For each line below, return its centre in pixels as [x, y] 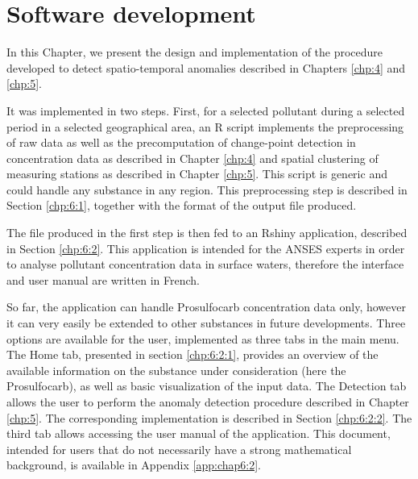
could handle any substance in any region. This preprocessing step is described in [207, 189]
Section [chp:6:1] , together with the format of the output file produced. [182, 205]
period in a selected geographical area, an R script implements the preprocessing [205, 126]
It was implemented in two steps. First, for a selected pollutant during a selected [206, 110]
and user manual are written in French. [103, 279]
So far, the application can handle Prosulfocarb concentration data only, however [206, 307]
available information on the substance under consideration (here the [176, 370]
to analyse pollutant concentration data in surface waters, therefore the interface [205, 264]
